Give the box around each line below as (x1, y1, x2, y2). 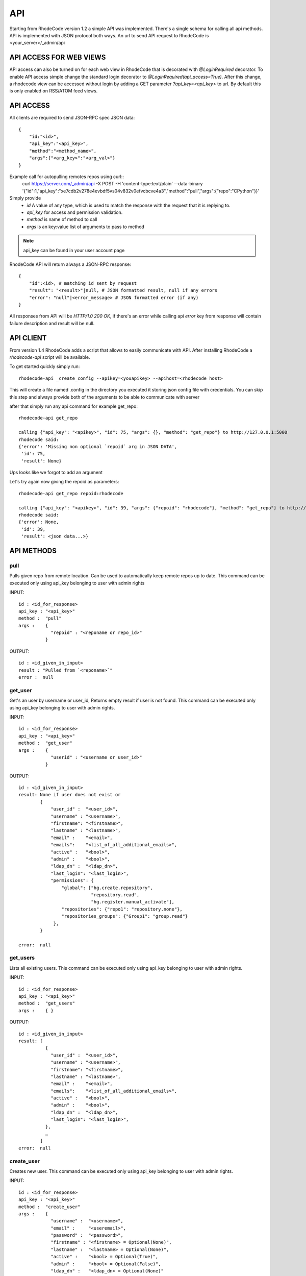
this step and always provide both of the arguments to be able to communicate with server (9, 394, 200, 400)
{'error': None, (18, 519, 59, 525)
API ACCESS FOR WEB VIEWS (9, 53, 106, 62)
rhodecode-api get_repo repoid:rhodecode (18, 490, 123, 496)
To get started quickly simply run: (9, 363, 80, 370)
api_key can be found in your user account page (23, 247, 125, 253)
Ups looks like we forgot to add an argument (9, 470, 103, 476)
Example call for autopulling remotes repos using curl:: (9, 174, 124, 180)
